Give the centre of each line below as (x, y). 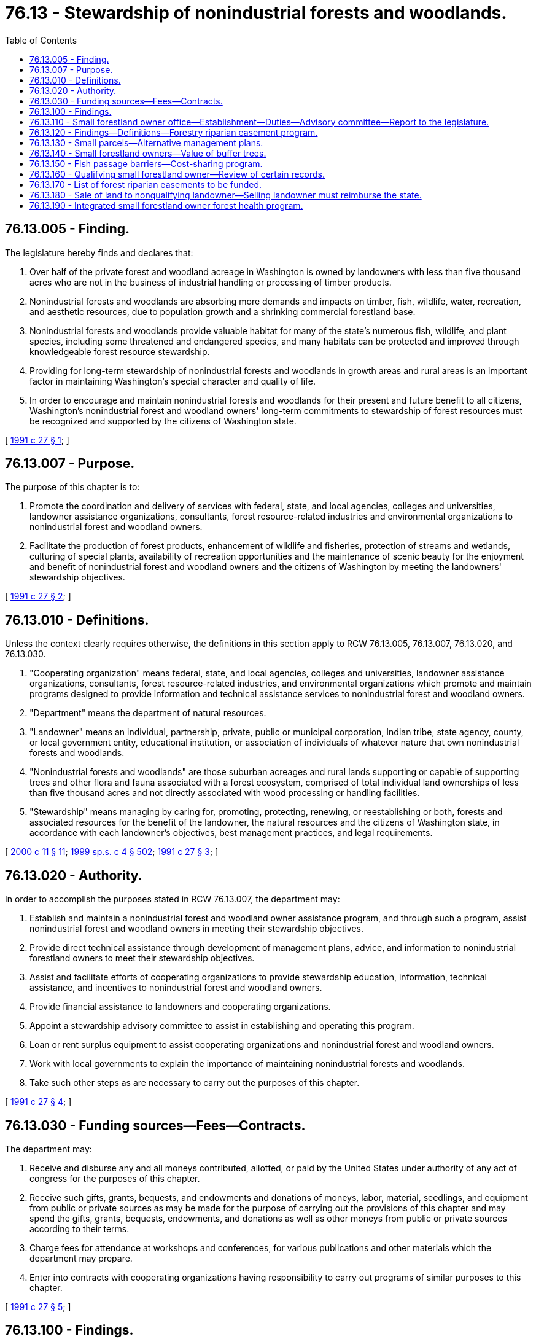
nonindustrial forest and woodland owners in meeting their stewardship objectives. (197, 929)
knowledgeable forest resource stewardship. (120, 351)
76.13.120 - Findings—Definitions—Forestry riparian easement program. (174, 132)
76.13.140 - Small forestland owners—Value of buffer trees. (148, 153)
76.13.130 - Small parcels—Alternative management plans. (146, 142)
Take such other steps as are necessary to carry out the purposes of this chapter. (195, 1083)
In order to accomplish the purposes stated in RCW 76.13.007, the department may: (173, 899)
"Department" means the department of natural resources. (148, 713)
